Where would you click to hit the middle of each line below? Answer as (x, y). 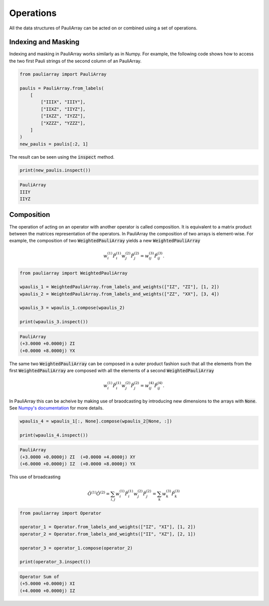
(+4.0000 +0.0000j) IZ (47, 591)
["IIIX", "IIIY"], (63, 102)
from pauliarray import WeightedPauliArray (74, 273)
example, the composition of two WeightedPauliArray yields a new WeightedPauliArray (105, 241)
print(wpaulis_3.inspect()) (54, 322)
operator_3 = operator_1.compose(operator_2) (76, 548)
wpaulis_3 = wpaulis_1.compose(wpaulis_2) (72, 308)
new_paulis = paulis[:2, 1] (54, 144)
